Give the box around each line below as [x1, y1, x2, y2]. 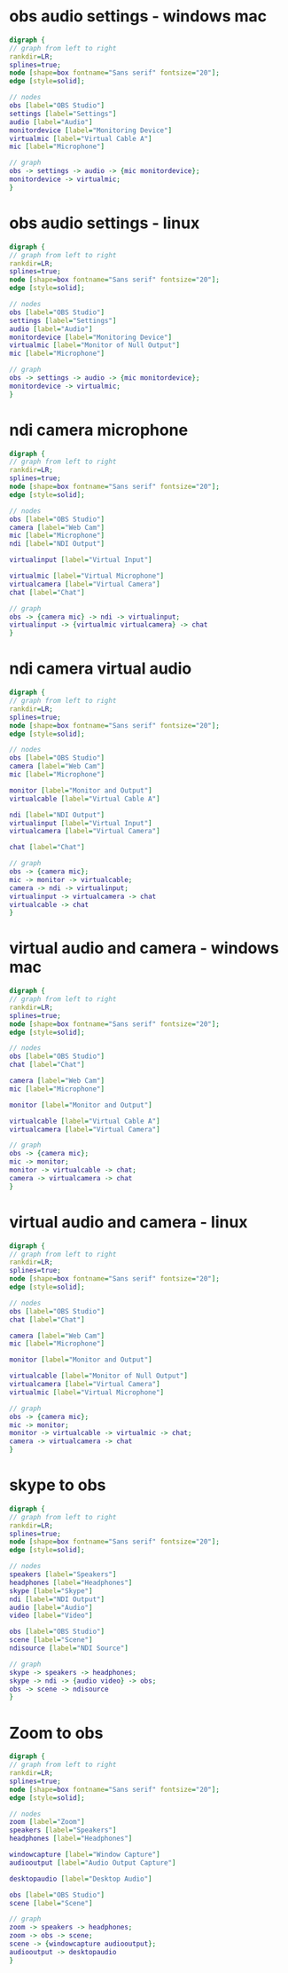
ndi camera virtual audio [9, 659, 192, 679]
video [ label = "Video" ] [9, 1611, 93, 1621]
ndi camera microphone [9, 420, 189, 440]
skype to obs [9, 1475, 106, 1496]
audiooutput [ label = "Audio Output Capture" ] [9, 1858, 176, 1867]
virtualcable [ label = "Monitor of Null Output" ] [9, 1371, 189, 1381]
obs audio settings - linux [9, 213, 200, 233]
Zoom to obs [9, 1723, 104, 1743]
